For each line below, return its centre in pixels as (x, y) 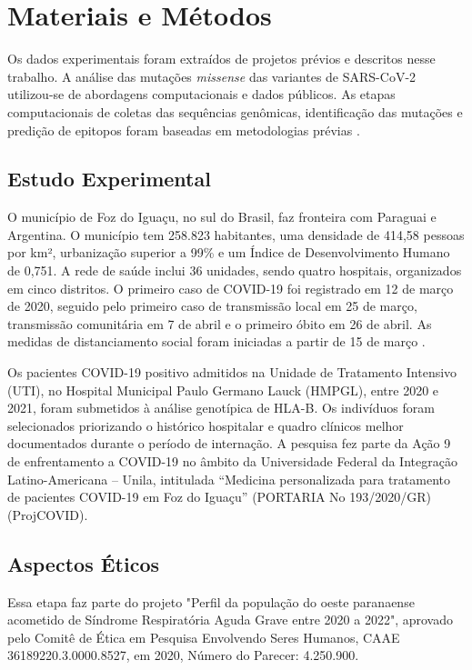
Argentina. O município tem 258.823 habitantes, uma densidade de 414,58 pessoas (236, 234)
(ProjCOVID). (48, 514)
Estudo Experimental (109, 179)
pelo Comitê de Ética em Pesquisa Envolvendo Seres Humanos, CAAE (204, 637)
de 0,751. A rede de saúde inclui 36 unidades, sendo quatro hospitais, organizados (235, 270)
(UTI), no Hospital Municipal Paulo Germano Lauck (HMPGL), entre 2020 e (223, 390)
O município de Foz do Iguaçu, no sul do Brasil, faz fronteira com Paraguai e (222, 217)
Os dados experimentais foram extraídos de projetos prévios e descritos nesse (221, 59)
